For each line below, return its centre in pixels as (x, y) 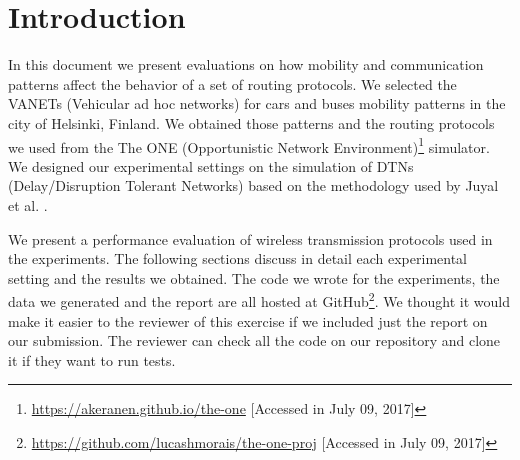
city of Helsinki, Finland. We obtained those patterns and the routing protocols (251, 122)
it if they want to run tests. (92, 359)
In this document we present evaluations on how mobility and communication (246, 64)
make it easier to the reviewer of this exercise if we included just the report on (248, 320)
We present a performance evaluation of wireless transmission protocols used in (250, 238)
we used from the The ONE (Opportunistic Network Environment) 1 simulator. (249, 145)
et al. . (28, 204)
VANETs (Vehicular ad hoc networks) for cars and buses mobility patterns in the (257, 103)
